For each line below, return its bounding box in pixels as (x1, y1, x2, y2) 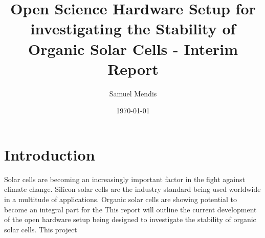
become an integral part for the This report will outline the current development (4, 204, 257, 214)
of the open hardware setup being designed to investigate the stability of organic (4, 214, 256, 225)
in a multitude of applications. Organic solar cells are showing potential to (4, 194, 237, 204)
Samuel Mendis (109, 88, 157, 98)
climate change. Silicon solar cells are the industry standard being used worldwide (4, 184, 261, 194)
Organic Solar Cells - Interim (28, 38, 238, 59)
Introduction (4, 144, 95, 165)
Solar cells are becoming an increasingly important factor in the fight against (4, 173, 246, 184)
